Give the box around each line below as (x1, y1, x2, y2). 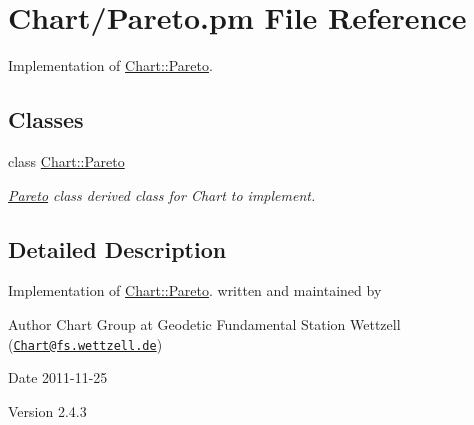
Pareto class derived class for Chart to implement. (8, 184, 316, 205)
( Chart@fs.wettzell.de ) (8, 333, 163, 354)
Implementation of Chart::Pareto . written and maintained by (8, 280, 382, 301)
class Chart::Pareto (8, 150, 125, 171)
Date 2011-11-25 (8, 367, 108, 388)
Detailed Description (8, 233, 227, 264)
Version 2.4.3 (8, 400, 87, 421)
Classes (8, 104, 84, 135)
